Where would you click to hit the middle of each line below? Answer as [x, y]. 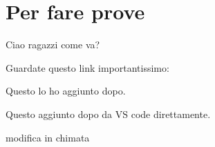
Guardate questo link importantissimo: [87, 67]
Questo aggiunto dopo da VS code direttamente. [108, 114]
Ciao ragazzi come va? [53, 45]
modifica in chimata [48, 137]
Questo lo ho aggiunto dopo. [66, 91]
